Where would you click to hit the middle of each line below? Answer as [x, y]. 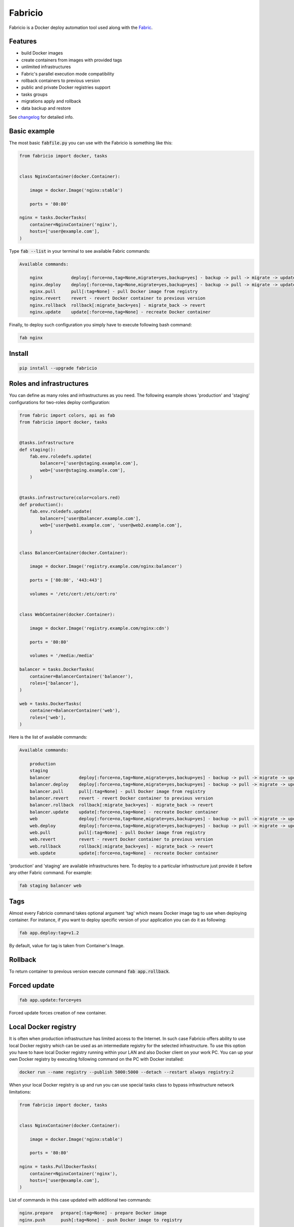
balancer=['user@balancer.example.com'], [90, 518]
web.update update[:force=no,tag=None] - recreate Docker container [124, 853]
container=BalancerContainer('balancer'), [81, 676]
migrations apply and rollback [51, 101]
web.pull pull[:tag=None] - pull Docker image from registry [118, 832]
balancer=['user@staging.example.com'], [89, 463]
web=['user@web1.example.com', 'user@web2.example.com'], [111, 525]
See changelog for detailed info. [41, 117]
